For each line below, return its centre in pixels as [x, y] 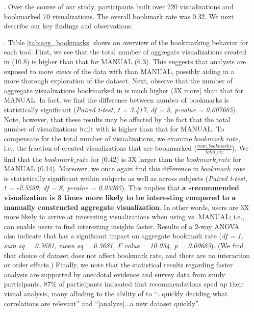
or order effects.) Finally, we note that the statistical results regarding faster [118, 265]
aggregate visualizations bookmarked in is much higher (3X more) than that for [124, 90]
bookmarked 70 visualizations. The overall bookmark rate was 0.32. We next [119, 16]
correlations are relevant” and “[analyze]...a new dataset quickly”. [102, 303]
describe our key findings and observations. [68, 26]
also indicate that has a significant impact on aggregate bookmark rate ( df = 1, [124, 236]
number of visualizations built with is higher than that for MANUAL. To [114, 129]
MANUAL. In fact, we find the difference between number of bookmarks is [116, 100]
